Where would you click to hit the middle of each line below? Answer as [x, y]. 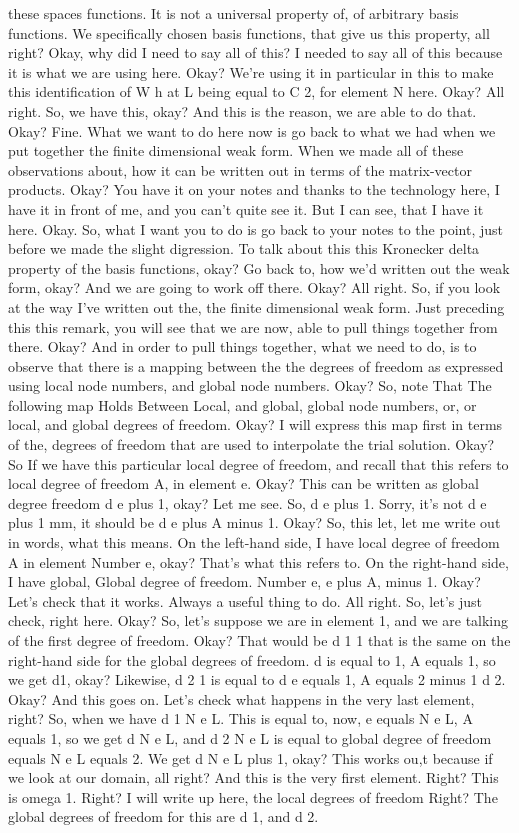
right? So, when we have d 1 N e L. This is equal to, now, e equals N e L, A [240, 718]
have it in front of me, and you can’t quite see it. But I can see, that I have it [246, 208]
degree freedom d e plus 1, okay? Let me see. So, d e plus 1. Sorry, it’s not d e [247, 502]
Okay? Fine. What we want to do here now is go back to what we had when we [252, 130]
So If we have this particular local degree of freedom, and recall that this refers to [258, 463]
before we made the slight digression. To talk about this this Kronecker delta [244, 248]
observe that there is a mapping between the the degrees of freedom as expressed [256, 365]
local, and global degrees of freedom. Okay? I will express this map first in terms [255, 424]
